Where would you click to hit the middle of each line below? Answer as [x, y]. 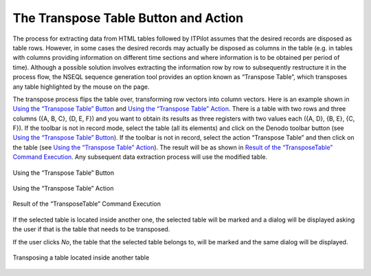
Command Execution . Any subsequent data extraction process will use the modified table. [140, 157]
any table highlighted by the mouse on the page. [81, 87]
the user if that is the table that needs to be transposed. [91, 229]
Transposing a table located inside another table [81, 257]
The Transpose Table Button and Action [128, 18]
